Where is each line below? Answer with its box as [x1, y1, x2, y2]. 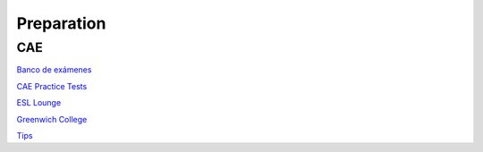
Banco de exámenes [16, 64, 92, 75]
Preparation [16, 13, 106, 33]
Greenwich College [16, 114, 88, 124]
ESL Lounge [16, 97, 62, 108]
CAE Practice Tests [16, 80, 88, 91]
